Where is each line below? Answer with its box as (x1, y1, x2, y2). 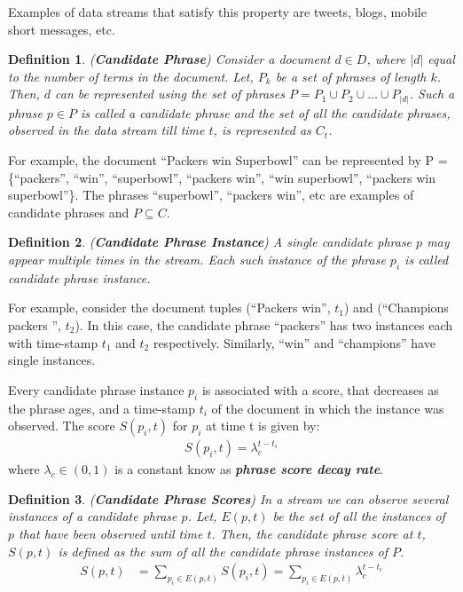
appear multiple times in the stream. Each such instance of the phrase (8, 250, 386, 269)
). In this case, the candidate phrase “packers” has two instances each (75, 316, 453, 335)
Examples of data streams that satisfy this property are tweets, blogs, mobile (8, 3, 427, 20)
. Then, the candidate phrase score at (211, 525, 413, 543)
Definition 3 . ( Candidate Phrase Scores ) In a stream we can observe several (8, 489, 449, 508)
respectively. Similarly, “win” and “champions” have (153, 333, 436, 351)
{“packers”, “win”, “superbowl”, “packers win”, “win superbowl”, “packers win (8, 168, 436, 186)
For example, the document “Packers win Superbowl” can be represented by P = (8, 151, 448, 170)
